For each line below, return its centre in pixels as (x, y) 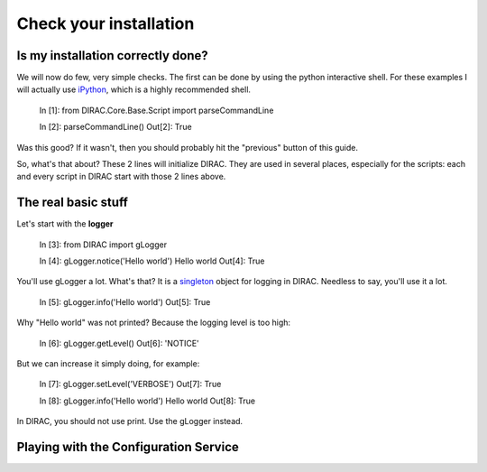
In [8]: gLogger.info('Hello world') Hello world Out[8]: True (147, 401)
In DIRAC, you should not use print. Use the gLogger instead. (130, 421)
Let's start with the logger (65, 224)
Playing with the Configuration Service (128, 447)
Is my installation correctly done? (113, 56)
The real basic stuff (72, 203)
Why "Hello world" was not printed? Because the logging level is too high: (154, 323)
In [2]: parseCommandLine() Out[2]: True (116, 127)
